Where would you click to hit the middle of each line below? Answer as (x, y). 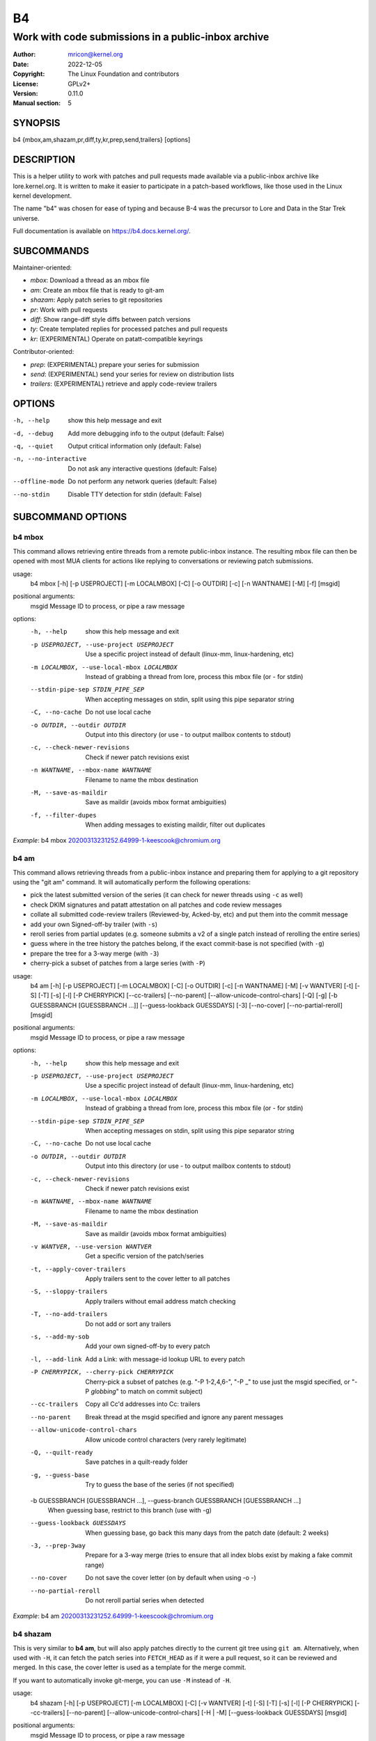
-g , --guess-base (60, 1475)
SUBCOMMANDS (51, 251)
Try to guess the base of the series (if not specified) (160, 1485)
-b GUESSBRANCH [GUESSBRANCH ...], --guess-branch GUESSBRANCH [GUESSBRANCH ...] (166, 1500)
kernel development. (42, 196)
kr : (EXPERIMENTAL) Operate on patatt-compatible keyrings (117, 338)
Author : (24, 54)
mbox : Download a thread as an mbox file (90, 280)
